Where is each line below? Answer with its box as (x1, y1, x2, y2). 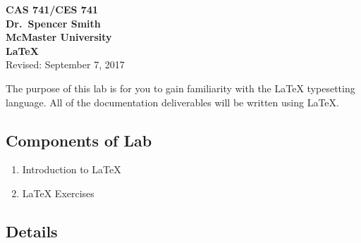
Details (6, 220, 58, 242)
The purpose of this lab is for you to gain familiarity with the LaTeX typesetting (6, 80, 355, 95)
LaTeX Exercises (22, 185, 94, 200)
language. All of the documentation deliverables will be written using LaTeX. (6, 94, 339, 109)
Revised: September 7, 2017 (6, 57, 125, 72)
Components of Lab (6, 129, 152, 151)
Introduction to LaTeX (22, 162, 121, 177)
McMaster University (6, 30, 112, 44)
